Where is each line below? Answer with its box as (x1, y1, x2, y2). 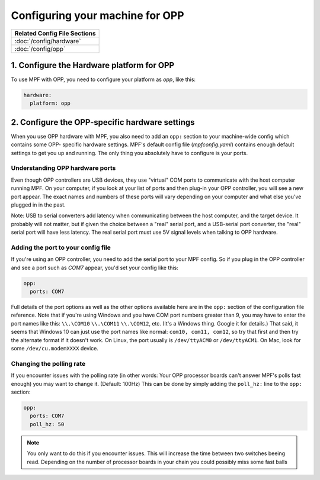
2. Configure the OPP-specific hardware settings (11, 117, 195, 127)
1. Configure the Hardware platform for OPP (11, 60, 175, 70)
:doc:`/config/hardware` (14, 37, 81, 45)
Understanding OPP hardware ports (11, 164, 116, 172)
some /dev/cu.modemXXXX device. (11, 345, 99, 352)
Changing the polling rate (11, 359, 86, 368)
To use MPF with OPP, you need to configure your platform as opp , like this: (11, 76, 196, 83)
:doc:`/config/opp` (14, 44, 66, 53)
